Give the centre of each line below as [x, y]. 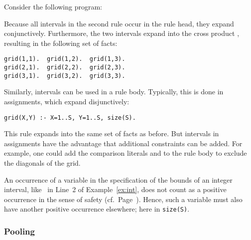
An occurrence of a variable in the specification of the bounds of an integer [118, 179]
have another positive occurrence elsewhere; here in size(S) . [97, 209]
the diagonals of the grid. [42, 162]
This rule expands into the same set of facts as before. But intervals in [112, 133]
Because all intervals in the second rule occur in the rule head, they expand [119, 23]
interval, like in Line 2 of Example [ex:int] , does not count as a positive [115, 189]
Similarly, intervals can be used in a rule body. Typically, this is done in [114, 92]
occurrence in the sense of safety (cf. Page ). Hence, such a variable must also [123, 199]
